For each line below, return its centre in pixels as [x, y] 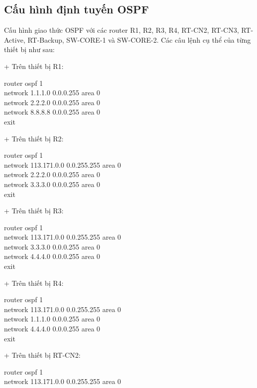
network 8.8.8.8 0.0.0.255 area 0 [52, 112]
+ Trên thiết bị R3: [34, 211]
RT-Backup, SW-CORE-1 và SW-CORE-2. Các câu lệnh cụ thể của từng [139, 39]
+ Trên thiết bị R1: [34, 66]
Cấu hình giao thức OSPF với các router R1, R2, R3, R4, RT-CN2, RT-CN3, [122, 30]
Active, [15, 39]
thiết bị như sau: [29, 49]
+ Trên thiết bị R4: [34, 283]
